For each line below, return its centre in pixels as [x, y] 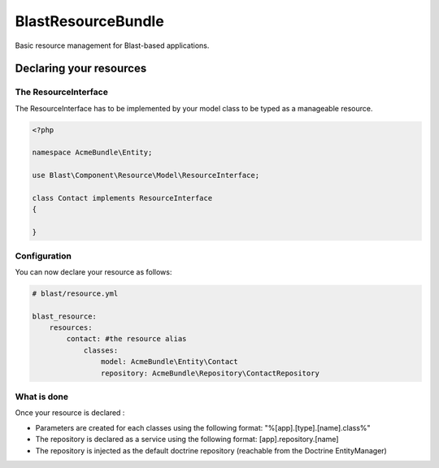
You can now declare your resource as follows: [93, 271]
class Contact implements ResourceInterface [122, 198]
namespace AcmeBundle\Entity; [92, 153]
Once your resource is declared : [70, 413]
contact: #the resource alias [126, 339]
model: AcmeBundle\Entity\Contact [170, 362]
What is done [42, 396]
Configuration [43, 256]
